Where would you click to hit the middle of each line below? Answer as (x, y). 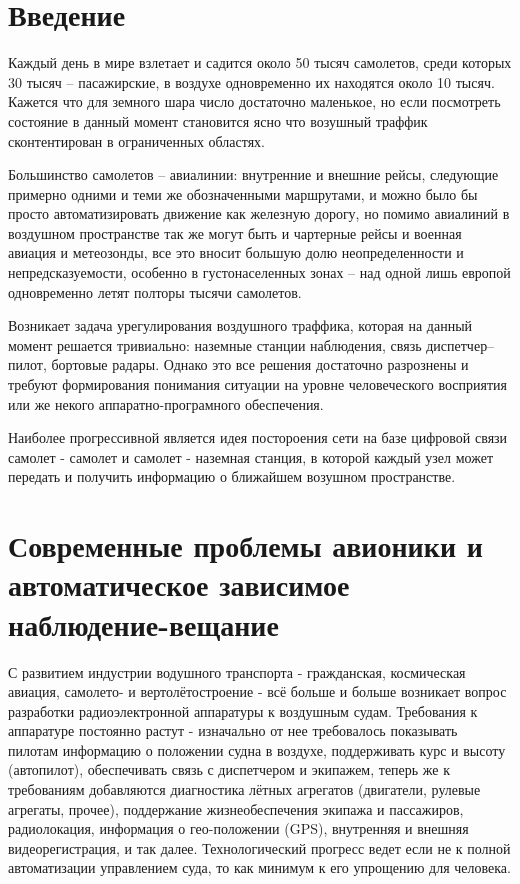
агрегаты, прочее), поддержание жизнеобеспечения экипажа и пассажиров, (236, 808)
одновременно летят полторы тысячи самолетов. (155, 291)
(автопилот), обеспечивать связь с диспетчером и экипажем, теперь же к (229, 769)
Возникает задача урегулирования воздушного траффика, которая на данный (240, 325)
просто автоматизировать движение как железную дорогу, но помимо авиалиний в (259, 213)
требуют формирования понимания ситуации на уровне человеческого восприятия (257, 384)
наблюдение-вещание (143, 623)
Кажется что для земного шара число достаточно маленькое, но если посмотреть (254, 101)
